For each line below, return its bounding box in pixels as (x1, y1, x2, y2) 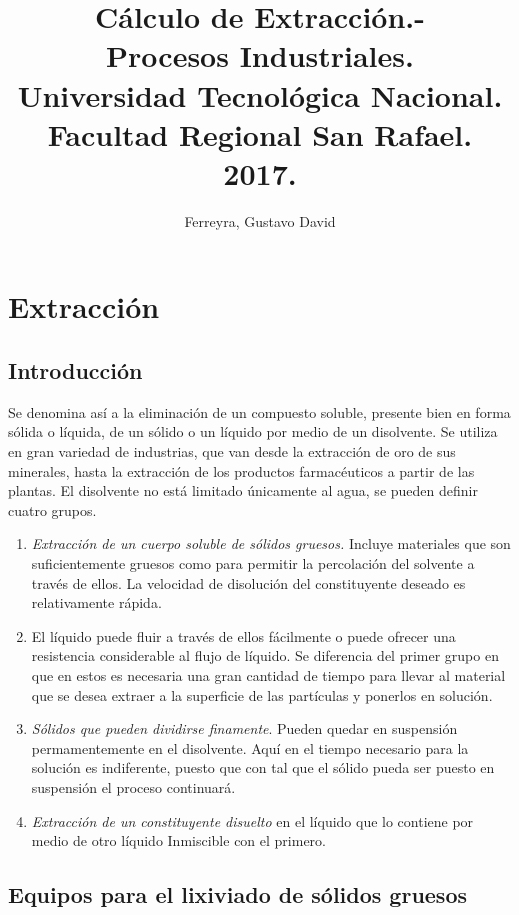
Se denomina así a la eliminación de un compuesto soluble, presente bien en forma (8, 401, 511, 422)
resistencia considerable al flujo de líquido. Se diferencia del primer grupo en (31, 645, 499, 666)
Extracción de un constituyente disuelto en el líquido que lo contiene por (31, 810, 474, 831)
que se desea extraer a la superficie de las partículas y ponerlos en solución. (31, 684, 493, 705)
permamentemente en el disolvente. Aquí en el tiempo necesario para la (31, 737, 469, 758)
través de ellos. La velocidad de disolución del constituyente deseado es (31, 572, 466, 593)
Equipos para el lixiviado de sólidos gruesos (8, 879, 468, 910)
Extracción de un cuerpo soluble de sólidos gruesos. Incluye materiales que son (31, 533, 511, 554)
